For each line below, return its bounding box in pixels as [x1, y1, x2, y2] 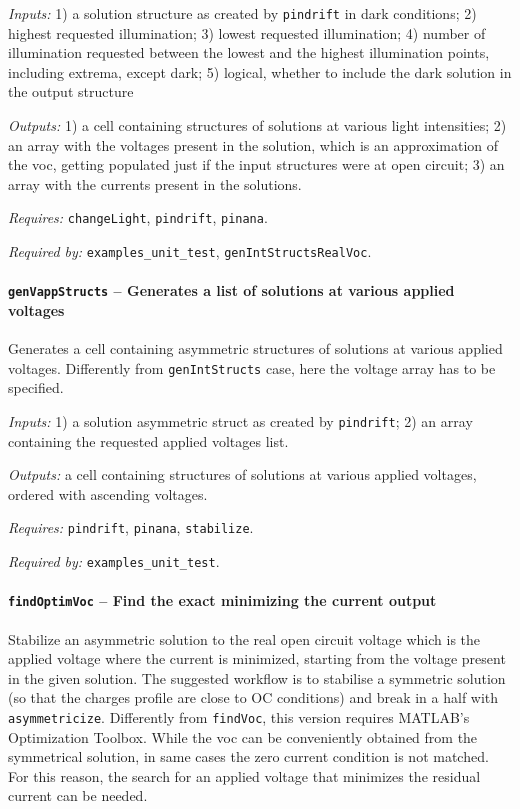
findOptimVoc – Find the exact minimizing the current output [8, 590, 437, 611]
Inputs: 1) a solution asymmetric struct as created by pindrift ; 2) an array [8, 411, 473, 432]
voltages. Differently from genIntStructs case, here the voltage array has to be [8, 357, 496, 378]
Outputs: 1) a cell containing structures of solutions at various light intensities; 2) [8, 115, 507, 136]
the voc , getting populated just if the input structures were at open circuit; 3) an [8, 154, 505, 175]
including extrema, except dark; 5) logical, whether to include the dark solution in [8, 61, 512, 82]
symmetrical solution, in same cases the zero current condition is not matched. [8, 746, 489, 767]
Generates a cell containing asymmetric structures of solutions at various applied [8, 338, 503, 359]
